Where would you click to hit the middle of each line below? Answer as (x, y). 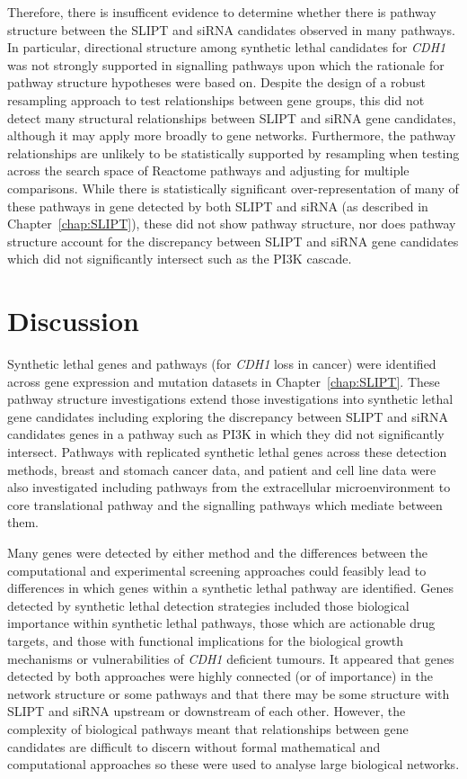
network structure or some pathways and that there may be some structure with (229, 693)
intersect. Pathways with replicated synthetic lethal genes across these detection (227, 452)
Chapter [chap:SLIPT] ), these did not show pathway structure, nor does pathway (232, 224)
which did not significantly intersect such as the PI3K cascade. (180, 259)
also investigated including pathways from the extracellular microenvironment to (229, 487)
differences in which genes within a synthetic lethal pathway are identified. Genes (231, 588)
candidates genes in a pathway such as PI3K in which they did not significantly (226, 434)
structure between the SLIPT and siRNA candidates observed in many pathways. (231, 29)
